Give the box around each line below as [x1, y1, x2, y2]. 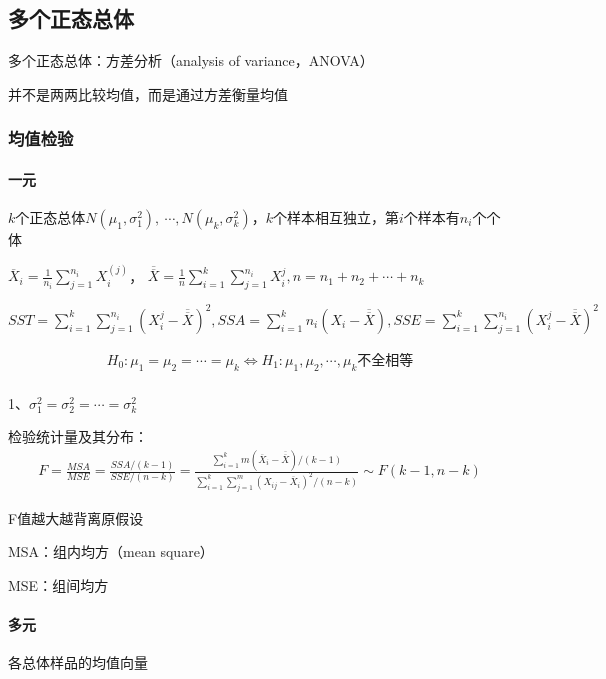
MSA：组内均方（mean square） [8, 541, 214, 562]
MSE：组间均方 [8, 575, 109, 596]
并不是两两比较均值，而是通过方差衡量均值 [8, 83, 288, 104]
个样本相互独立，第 [273, 207, 399, 228]
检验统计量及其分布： [8, 426, 148, 447]
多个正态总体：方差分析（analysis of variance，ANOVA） [8, 50, 374, 71]
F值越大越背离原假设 [8, 507, 144, 528]
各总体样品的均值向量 [8, 652, 148, 673]
